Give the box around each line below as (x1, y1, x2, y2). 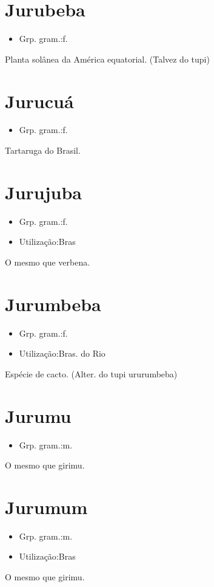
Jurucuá (5, 88, 74, 113)
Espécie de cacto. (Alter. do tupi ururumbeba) (5, 367, 178, 380)
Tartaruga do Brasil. (5, 144, 81, 157)
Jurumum (5, 494, 88, 519)
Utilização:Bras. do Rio (19, 347, 105, 360)
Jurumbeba (5, 291, 101, 316)
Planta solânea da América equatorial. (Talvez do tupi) (5, 52, 210, 65)
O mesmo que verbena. (5, 255, 90, 268)
